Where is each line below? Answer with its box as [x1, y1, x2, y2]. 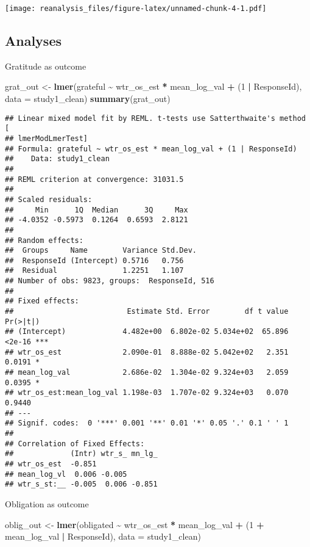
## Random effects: [5, 236, 83, 245]
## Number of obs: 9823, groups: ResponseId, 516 [5, 277, 214, 286]
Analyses [5, 31, 62, 50]
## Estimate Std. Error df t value [5, 307, 289, 316]
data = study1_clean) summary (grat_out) [5, 92, 171, 105]
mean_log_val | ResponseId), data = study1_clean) [5, 530, 201, 543]
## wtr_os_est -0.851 [5, 459, 97, 468]
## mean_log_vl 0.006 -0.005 [5, 469, 127, 479]
